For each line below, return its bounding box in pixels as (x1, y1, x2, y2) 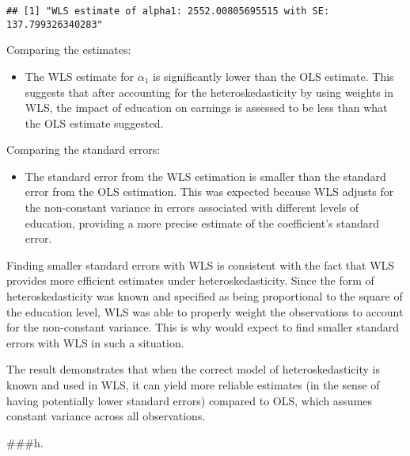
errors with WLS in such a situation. (6, 334, 184, 351)
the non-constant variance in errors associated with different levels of (25, 199, 359, 216)
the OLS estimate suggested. (25, 114, 164, 131)
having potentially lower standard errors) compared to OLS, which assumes (6, 392, 373, 408)
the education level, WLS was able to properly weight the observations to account (6, 303, 404, 320)
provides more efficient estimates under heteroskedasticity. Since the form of (6, 272, 374, 289)
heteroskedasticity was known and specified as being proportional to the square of (6, 288, 403, 305)
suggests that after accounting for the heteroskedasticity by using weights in (25, 83, 394, 100)
